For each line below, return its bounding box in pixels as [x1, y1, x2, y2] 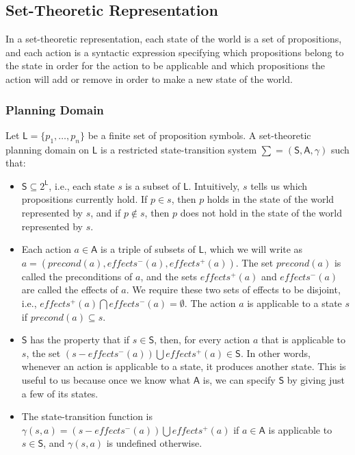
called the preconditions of [21, 269, 133, 283]
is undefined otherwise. [106, 436, 202, 450]
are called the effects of [21, 282, 118, 297]
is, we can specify [202, 372, 276, 386]
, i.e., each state [49, 178, 115, 193]
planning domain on [5, 142, 90, 156]
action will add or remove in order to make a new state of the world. [5, 71, 293, 86]
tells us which [250, 178, 308, 193]
